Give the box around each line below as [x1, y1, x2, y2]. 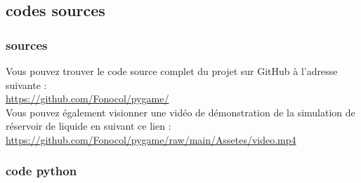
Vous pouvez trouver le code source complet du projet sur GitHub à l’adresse [6, 64, 338, 78]
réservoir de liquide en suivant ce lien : [6, 118, 171, 133]
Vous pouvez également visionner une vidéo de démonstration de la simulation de [6, 104, 355, 119]
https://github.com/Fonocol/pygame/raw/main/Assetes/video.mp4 [6, 132, 296, 147]
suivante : [6, 77, 47, 92]
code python [6, 162, 77, 179]
